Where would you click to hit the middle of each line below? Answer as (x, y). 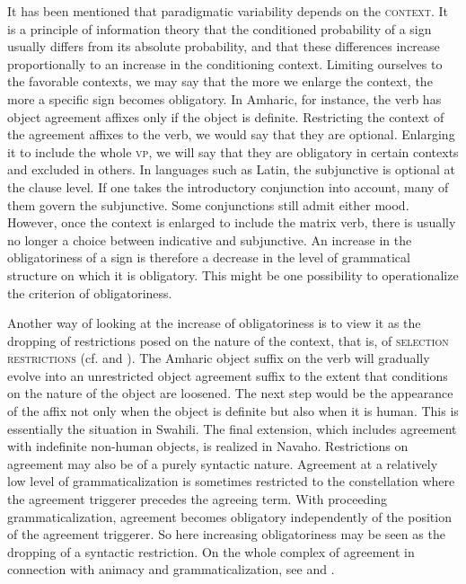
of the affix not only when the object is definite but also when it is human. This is (233, 411)
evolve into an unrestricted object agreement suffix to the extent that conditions (228, 375)
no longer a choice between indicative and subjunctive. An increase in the (210, 239)
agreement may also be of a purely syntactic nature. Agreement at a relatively (223, 463)
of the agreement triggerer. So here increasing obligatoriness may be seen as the (226, 534)
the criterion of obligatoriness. (90, 292)
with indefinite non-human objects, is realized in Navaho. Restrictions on (208, 446)
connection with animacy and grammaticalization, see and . (171, 569)
